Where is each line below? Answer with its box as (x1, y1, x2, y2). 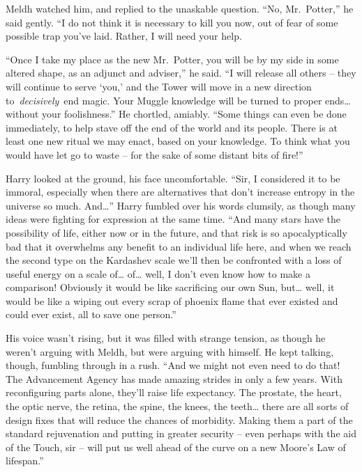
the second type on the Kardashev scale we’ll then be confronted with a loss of (6, 253, 342, 267)
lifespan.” (6, 453, 44, 468)
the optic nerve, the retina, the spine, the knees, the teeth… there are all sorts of (6, 399, 349, 414)
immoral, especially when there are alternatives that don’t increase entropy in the (6, 184, 355, 199)
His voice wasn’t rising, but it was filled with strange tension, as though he (6, 331, 326, 345)
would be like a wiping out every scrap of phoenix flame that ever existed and (6, 293, 338, 308)
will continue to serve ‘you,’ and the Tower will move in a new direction (6, 79, 312, 93)
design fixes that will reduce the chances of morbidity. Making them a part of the (6, 412, 353, 427)
